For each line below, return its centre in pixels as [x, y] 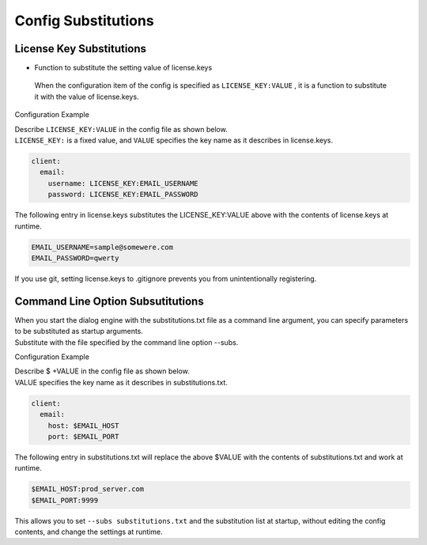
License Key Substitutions [80, 49]
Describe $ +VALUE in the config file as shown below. [102, 371]
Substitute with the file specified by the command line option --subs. [127, 342]
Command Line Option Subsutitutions [110, 301]
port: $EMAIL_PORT [83, 436]
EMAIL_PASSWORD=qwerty [75, 258]
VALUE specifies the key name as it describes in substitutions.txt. [121, 382]
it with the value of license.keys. [87, 97]
